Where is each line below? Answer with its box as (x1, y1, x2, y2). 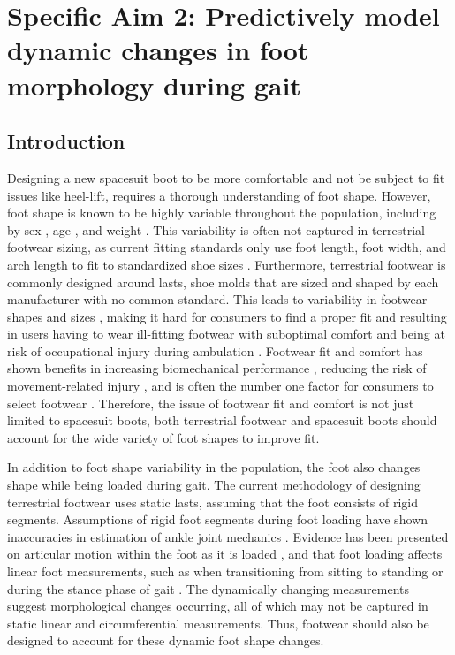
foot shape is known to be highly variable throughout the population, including (7, 203, 436, 222)
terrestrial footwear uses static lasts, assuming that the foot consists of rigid (7, 492, 418, 511)
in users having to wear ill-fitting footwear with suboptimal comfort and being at (7, 324, 445, 343)
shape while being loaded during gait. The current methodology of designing (7, 476, 421, 494)
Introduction (7, 127, 125, 155)
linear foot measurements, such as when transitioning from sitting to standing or (7, 562, 444, 581)
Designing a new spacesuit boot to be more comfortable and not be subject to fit (7, 168, 445, 187)
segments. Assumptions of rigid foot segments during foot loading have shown (7, 510, 428, 529)
